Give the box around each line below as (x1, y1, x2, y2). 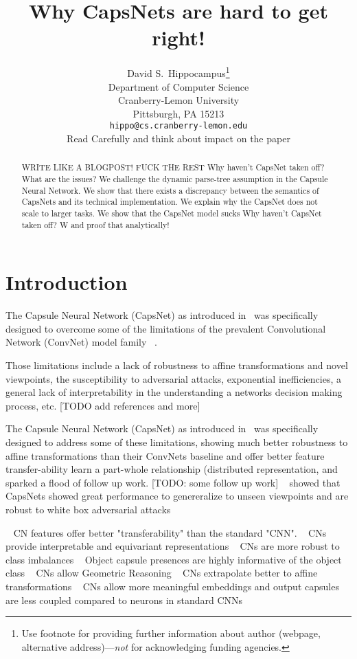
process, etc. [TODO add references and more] (5, 398, 200, 412)
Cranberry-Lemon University (117, 93, 240, 107)
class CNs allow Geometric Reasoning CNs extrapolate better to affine (5, 566, 318, 580)
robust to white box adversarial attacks (5, 502, 171, 516)
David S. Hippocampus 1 (127, 64, 230, 80)
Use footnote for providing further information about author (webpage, (21, 626, 321, 640)
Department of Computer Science (108, 79, 249, 93)
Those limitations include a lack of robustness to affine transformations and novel (5, 358, 348, 372)
